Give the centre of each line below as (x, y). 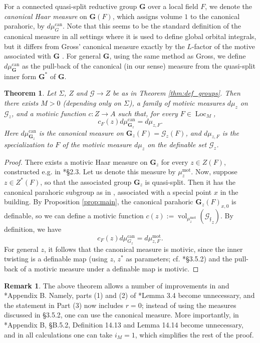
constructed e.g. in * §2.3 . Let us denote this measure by (90, 171)
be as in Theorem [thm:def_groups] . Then (177, 93)
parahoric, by (24, 26)
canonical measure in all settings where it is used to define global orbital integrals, (130, 36)
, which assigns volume (147, 16)
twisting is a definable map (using (56, 259)
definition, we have (33, 229)
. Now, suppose (214, 171)
